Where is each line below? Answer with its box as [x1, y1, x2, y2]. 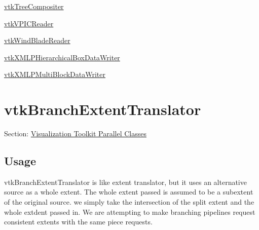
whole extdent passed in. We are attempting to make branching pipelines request [4, 206, 255, 217]
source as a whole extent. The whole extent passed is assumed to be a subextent [4, 186, 253, 197]
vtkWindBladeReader [4, 35, 70, 46]
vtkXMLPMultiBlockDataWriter [4, 69, 106, 80]
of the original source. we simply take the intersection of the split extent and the [4, 197, 254, 207]
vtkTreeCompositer [4, 1, 64, 11]
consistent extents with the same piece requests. [4, 216, 153, 227]
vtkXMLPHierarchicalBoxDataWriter [4, 52, 120, 62]
